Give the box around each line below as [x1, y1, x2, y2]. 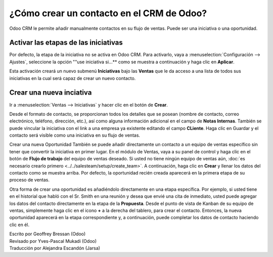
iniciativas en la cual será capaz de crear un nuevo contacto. [9, 75, 136, 81]
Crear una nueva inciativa [9, 89, 92, 97]
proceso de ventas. [9, 177, 50, 183]
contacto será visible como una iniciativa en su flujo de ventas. [9, 132, 141, 139]
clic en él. [9, 222, 30, 228]
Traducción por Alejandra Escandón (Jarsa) [9, 245, 101, 251]
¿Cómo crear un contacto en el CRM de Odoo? [9, 8, 207, 19]
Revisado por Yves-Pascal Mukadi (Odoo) [9, 238, 97, 244]
